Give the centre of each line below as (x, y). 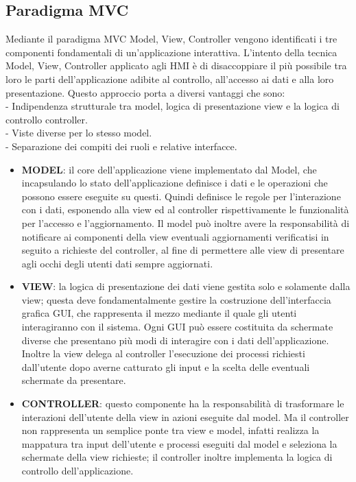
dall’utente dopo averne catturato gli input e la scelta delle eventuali (166, 366)
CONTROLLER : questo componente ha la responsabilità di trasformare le (183, 403)
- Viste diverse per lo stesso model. (79, 133)
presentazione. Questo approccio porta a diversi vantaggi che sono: (145, 92)
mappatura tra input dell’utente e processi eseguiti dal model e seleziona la (179, 443)
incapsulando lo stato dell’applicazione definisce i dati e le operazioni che (175, 183)
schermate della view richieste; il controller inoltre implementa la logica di (177, 457)
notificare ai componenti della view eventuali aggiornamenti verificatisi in (175, 236)
